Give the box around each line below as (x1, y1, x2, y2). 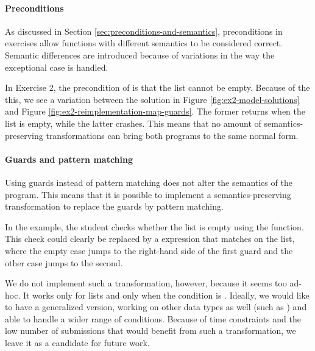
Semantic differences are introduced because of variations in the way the (5, 48, 275, 61)
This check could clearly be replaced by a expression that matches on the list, (5, 232, 295, 245)
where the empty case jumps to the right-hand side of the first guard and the (5, 244, 293, 257)
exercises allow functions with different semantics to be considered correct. (5, 37, 283, 49)
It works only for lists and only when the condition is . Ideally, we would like (23, 288, 310, 301)
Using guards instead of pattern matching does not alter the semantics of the (5, 175, 292, 188)
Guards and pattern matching (5, 152, 133, 165)
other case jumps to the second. (5, 256, 123, 269)
